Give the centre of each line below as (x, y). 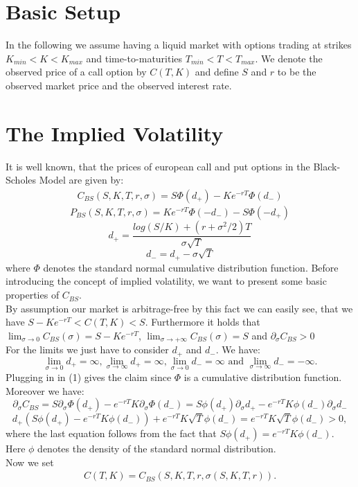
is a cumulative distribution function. (263, 377)
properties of (33, 295)
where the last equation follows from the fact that (111, 433)
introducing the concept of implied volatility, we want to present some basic (166, 281)
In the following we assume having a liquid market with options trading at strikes (179, 45)
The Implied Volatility (115, 133)
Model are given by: (81, 180)
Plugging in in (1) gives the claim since (89, 377)
